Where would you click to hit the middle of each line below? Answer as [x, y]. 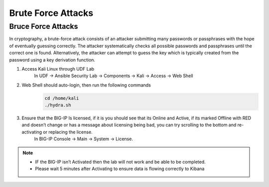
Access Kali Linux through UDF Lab [58, 69]
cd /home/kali [62, 98]
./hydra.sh [58, 105]
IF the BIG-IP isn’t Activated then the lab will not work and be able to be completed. [120, 162]
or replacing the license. [68, 132]
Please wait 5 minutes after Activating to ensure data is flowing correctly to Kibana [120, 169]
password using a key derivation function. [52, 60]
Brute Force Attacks [51, 13]
